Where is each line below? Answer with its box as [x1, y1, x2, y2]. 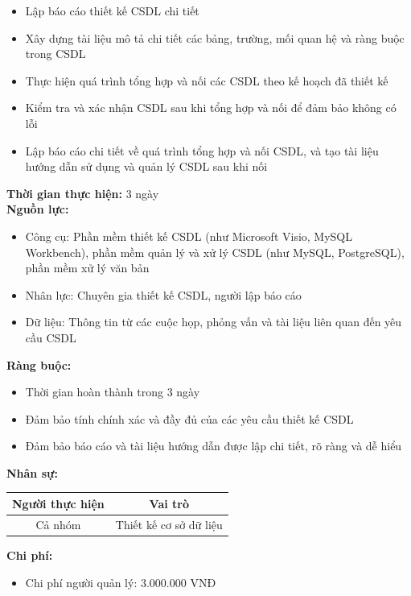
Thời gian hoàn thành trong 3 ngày [25, 383, 200, 400]
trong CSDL [25, 45, 86, 62]
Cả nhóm [35, 515, 81, 532]
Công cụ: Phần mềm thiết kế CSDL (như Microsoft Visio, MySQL [25, 227, 353, 244]
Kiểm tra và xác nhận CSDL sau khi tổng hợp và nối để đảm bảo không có [25, 99, 397, 116]
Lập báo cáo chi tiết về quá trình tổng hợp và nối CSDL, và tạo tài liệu [25, 142, 379, 159]
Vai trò [149, 495, 190, 511]
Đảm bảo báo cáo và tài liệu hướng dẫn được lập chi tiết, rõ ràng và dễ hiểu [25, 437, 402, 454]
